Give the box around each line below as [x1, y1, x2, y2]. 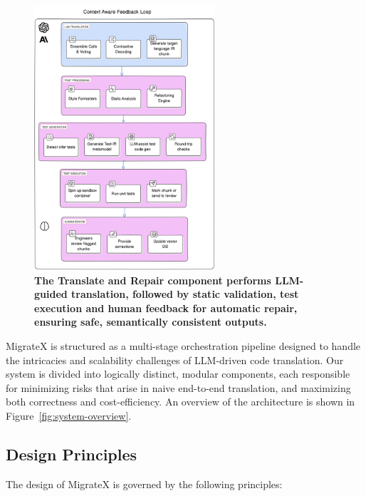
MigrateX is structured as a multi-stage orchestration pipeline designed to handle [6, 339, 361, 353]
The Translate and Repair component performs [34, 272, 271, 287]
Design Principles [6, 443, 137, 465]
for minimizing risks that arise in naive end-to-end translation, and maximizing [6, 380, 351, 395]
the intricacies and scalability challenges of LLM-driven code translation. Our [6, 352, 344, 367]
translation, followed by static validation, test [71, 286, 299, 301]
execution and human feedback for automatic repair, [34, 300, 298, 315]
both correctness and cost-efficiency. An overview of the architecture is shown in [6, 394, 355, 409]
